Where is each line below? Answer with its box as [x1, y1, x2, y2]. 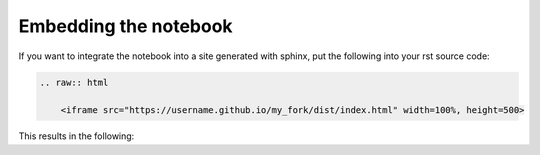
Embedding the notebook [18, 15, 234, 37]
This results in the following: [18, 130, 135, 142]
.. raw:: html [39, 76, 109, 88]
